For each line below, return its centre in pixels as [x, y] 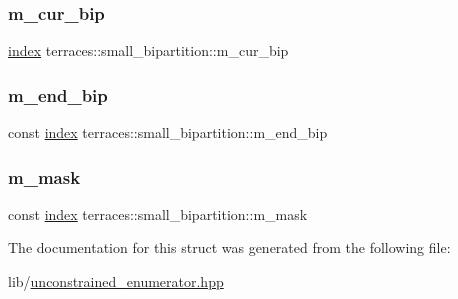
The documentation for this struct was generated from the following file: [229, 247]
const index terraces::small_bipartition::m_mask [158, 213]
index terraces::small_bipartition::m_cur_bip [148, 50]
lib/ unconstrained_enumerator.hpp [116, 281]
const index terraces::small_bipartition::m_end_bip [168, 132]
